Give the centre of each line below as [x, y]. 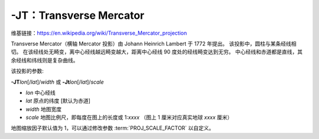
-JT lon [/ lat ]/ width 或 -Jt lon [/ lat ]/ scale [58, 82]
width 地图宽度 [44, 109]
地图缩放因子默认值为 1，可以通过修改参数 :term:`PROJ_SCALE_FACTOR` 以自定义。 [113, 128]
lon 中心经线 [41, 92]
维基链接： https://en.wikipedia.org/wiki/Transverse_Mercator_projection [99, 33]
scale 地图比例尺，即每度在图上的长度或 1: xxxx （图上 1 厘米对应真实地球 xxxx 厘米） [129, 117]
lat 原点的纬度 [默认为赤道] [58, 101]
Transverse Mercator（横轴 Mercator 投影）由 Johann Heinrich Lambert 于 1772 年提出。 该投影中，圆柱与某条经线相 [154, 44]
